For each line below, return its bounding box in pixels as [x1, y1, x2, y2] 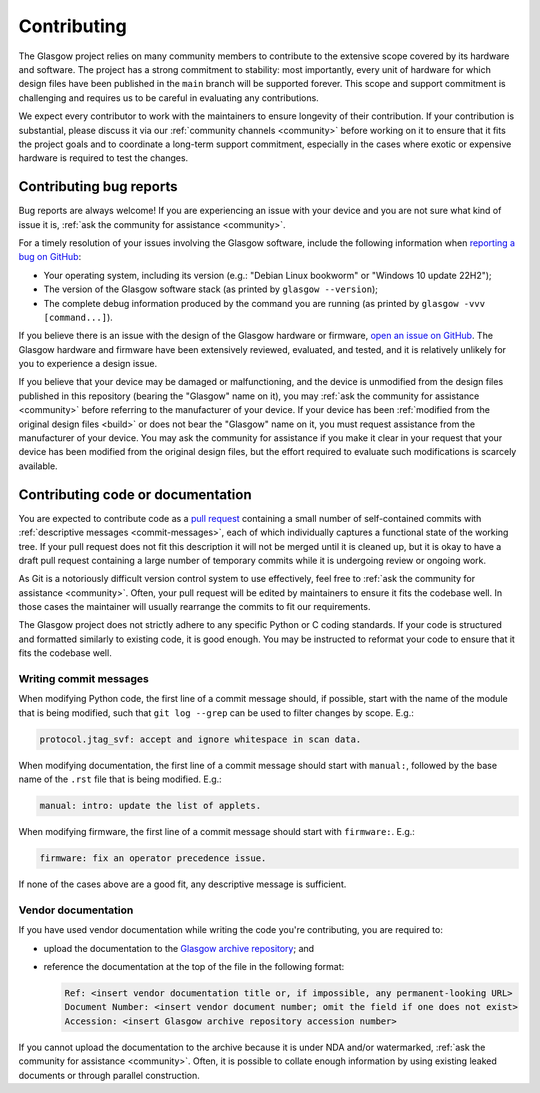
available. [18, 460, 59, 472]
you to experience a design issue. [18, 358, 158, 370]
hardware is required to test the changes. [18, 152, 189, 164]
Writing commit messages [18, 672, 149, 686]
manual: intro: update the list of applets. [39, 800, 262, 812]
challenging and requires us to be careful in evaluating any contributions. [18, 91, 319, 104]
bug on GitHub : [18, 251, 82, 263]
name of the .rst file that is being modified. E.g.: [18, 773, 222, 785]
